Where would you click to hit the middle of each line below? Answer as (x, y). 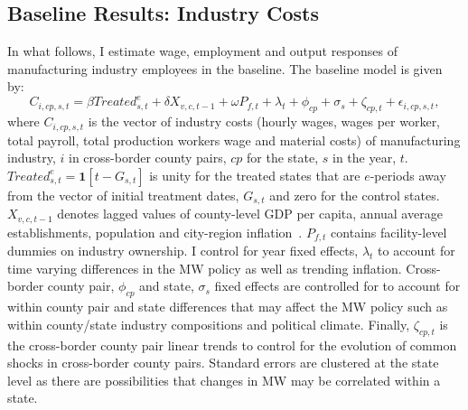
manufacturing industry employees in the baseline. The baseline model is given (225, 68)
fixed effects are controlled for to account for (337, 286)
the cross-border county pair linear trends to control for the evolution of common (232, 345)
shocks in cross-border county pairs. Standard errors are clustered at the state (223, 363)
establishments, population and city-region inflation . (155, 232)
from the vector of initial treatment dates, (123, 195)
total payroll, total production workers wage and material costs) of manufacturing (234, 140)
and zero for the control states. (355, 195)
